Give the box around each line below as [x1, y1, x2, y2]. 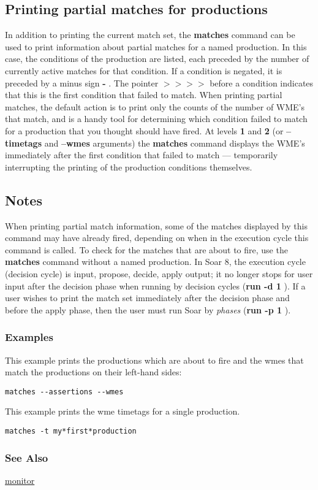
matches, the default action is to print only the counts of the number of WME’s [5, 100, 305, 113]
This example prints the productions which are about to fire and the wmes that [5, 353, 304, 366]
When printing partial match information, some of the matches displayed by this [5, 219, 308, 232]
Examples [5, 329, 53, 345]
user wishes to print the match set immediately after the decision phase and [5, 291, 290, 304]
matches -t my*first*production [5, 426, 137, 435]
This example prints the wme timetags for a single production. [5, 405, 240, 418]
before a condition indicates [210, 76, 314, 89]
